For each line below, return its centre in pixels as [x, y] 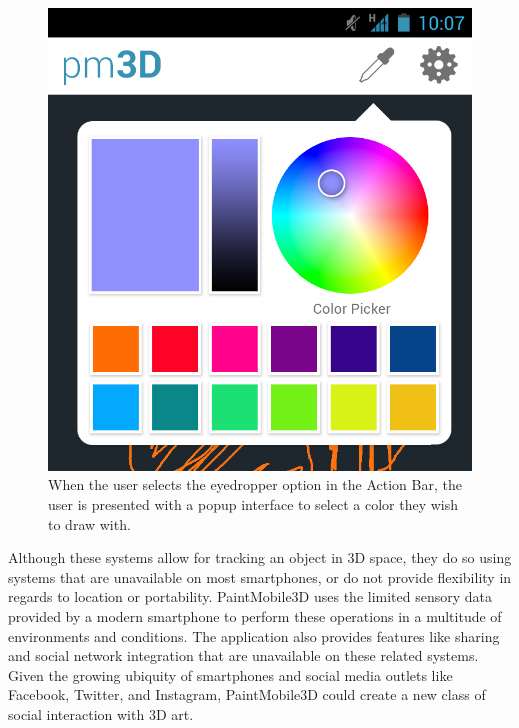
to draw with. [89, 523]
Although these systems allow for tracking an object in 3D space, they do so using [260, 557]
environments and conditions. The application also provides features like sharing [254, 635]
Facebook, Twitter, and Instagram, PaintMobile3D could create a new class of [247, 694]
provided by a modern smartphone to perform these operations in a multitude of [255, 616]
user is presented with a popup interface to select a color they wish [253, 504]
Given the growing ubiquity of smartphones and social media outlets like [230, 674]
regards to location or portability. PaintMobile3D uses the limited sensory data [250, 596]
